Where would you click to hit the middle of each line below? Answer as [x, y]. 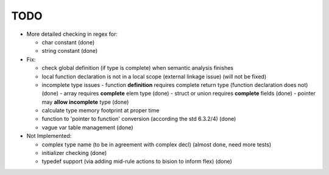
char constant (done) [68, 42]
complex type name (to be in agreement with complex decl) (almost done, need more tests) [157, 144]
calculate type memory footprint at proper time [101, 111]
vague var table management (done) [87, 127]
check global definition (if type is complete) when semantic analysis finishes [138, 68]
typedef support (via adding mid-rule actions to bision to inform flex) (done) [137, 162]
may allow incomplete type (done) [85, 102]
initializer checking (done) [74, 153]
